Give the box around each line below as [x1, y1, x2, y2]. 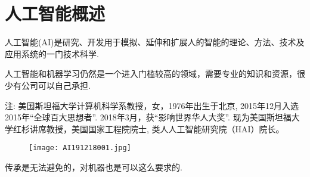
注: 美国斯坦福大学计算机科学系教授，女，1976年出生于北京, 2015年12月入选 [5, 99, 299, 111]
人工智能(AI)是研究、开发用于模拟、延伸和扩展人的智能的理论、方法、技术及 [5, 36, 305, 48]
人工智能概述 [5, 1, 106, 26]
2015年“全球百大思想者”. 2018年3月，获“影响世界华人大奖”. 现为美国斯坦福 [5, 111, 292, 123]
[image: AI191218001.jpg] [29, 144, 131, 153]
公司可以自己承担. [21, 79, 91, 91]
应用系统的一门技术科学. [5, 47, 99, 60]
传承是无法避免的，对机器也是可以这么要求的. [5, 160, 182, 173]
